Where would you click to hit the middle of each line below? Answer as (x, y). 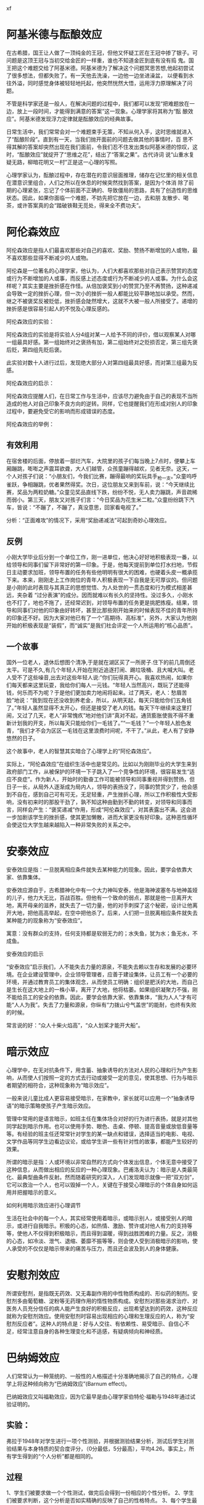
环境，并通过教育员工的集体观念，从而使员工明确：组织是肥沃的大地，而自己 (102, 982)
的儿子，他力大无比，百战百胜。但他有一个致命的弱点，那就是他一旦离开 (97, 898)
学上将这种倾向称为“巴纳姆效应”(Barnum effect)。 (68, 1383)
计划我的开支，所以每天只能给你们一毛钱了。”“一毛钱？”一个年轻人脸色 (99, 723)
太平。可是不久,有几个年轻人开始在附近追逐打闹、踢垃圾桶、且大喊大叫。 (98, 670)
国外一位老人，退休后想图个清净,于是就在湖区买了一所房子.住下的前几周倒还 (101, 662)
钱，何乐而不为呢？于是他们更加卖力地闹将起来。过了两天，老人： (89, 693)
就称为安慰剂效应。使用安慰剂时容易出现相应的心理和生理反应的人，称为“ (98, 1316)
